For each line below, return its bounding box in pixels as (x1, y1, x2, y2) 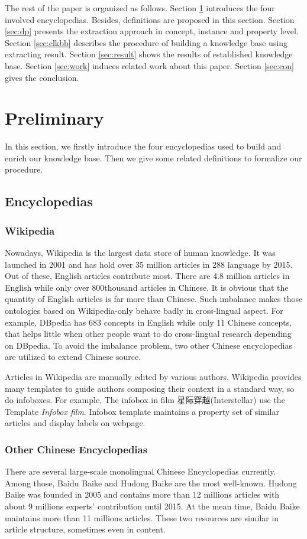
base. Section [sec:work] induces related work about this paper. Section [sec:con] (5, 59, 295, 72)
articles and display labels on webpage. (5, 417, 146, 429)
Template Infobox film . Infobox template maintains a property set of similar (5, 405, 279, 417)
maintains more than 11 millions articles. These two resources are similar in (5, 511, 279, 524)
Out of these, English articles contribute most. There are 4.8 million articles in (5, 269, 290, 282)
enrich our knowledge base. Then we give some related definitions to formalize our (5, 151, 302, 164)
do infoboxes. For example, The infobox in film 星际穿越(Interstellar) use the (5, 394, 285, 406)
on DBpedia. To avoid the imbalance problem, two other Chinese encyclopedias (5, 339, 292, 351)
